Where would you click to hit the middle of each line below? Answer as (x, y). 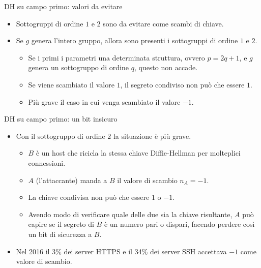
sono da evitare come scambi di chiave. (163, 23)
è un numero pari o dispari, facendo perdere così (179, 224)
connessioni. (47, 162)
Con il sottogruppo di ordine (61, 136)
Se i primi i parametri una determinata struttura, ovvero (117, 57)
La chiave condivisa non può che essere (89, 197)
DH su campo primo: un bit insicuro (61, 119)
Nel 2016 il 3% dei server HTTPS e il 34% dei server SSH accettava (121, 251)
